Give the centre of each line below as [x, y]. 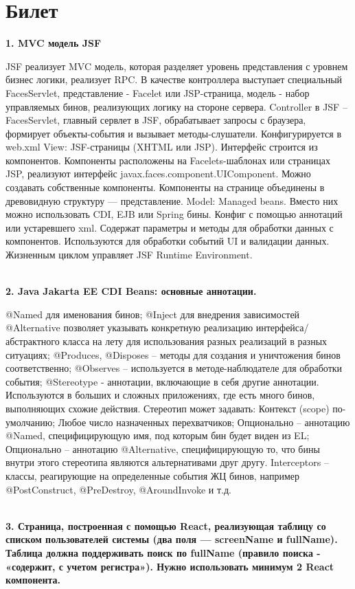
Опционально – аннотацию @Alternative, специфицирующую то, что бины [163, 448]
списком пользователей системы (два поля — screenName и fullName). [172, 539]
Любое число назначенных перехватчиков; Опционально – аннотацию [204, 422]
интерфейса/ [282, 327]
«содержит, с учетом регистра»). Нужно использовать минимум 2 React [170, 566]
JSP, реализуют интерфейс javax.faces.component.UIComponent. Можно [158, 174]
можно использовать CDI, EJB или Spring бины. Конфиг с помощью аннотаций [174, 214]
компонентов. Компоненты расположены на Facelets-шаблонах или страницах [168, 160]
